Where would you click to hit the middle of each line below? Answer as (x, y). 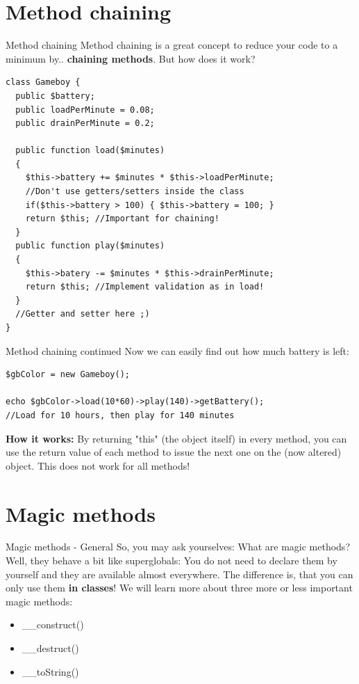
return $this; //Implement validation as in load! (145, 287)
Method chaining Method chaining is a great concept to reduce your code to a (172, 45)
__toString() (50, 671)
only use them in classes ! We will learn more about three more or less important (179, 588)
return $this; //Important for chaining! (122, 219)
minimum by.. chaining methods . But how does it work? (131, 58)
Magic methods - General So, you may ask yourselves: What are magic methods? (178, 547)
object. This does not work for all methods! (98, 465)
